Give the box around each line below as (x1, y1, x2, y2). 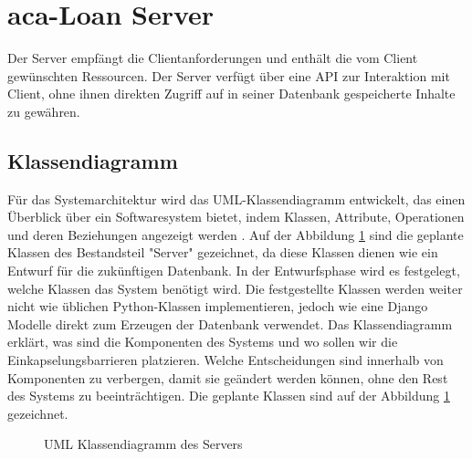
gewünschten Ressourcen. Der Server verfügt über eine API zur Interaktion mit (7, 66, 450, 85)
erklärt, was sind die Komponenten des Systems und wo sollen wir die (7, 332, 398, 351)
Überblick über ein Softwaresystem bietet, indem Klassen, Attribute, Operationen (7, 207, 465, 226)
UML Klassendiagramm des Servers (44, 434, 243, 454)
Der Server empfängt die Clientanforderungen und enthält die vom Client (7, 48, 418, 68)
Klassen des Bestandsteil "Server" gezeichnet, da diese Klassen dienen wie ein (7, 243, 438, 262)
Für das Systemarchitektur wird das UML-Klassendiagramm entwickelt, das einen (7, 189, 466, 208)
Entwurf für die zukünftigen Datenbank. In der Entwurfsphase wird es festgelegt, (7, 261, 460, 280)
